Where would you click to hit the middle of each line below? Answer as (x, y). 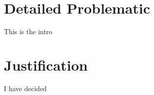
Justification (46, 65)
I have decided (25, 88)
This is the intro (28, 31)
